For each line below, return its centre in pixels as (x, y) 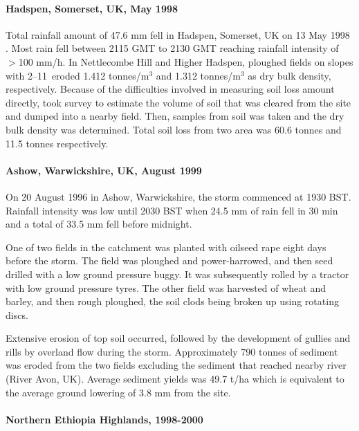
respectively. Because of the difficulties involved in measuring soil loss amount (170, 89)
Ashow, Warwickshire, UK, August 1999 (104, 170)
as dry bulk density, (289, 75)
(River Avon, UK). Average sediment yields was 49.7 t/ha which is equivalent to (175, 379)
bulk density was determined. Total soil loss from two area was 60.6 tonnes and (174, 129)
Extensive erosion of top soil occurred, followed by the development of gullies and (178, 338)
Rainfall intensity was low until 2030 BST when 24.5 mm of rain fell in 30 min (172, 210)
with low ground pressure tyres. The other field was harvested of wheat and (166, 287)
